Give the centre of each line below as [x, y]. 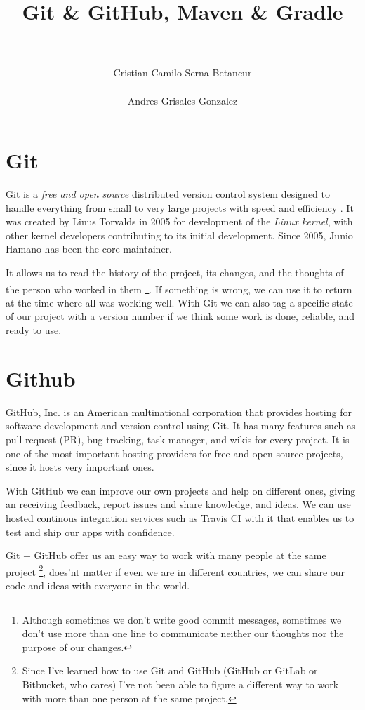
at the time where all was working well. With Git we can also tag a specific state [179, 302]
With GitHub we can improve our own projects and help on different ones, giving [181, 490]
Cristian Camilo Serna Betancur [182, 73]
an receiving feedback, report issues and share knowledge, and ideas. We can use [178, 504]
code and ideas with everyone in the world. [98, 585]
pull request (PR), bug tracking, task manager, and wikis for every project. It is [178, 439]
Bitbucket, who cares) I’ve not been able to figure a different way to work [180, 684]
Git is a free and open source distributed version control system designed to [168, 194]
